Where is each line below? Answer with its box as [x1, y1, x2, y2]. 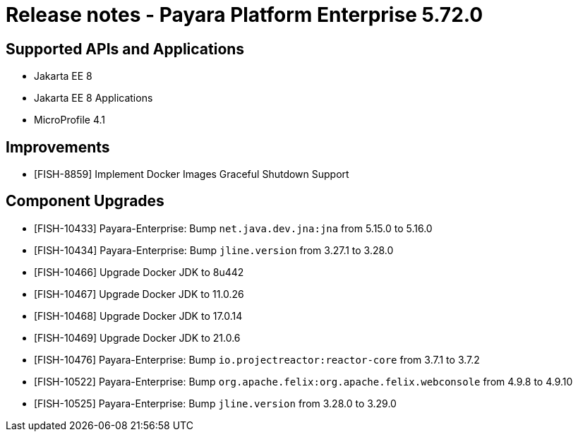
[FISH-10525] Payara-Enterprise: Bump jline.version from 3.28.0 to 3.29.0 [34, 397, 397, 409]
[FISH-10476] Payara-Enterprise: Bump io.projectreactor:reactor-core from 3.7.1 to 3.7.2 [34, 353, 480, 366]
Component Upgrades [6, 192, 164, 210]
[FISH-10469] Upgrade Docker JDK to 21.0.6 [34, 331, 241, 344]
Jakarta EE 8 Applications [34, 92, 153, 104]
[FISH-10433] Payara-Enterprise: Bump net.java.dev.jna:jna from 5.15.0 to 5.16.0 [34, 222, 433, 234]
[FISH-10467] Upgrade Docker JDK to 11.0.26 [34, 287, 244, 300]
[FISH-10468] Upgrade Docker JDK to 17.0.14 [34, 309, 243, 322]
